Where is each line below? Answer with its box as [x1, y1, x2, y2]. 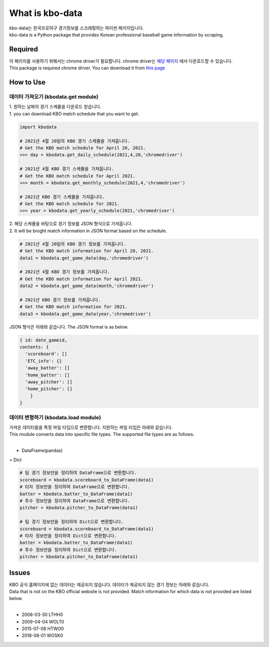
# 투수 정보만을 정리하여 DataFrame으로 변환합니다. [19, 498, 131, 504]
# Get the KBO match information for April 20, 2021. [19, 248, 154, 254]
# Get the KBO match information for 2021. [19, 304, 128, 310]
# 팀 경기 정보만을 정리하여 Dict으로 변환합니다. [19, 519, 124, 525]
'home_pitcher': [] [25, 386, 73, 392]
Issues [9, 568, 30, 577]
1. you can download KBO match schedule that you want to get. [9, 110, 139, 117]
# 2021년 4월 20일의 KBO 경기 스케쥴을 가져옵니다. [19, 138, 130, 144]
